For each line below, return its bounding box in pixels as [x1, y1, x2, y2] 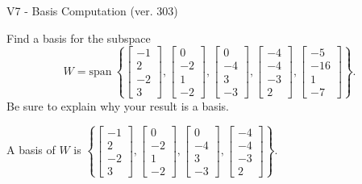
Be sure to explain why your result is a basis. [6, 97, 230, 114]
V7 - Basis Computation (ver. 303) [6, 2, 178, 19]
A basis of [6, 141, 56, 158]
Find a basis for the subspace [6, 29, 151, 46]
